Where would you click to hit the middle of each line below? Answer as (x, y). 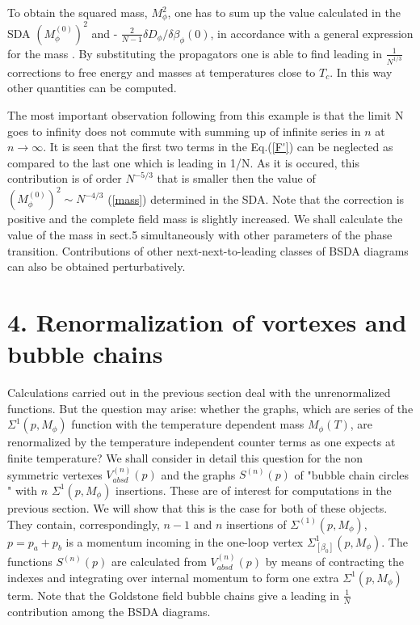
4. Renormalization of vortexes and (207, 322)
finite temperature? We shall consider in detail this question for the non (185, 457)
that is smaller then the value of (236, 178)
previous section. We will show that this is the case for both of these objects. (197, 507)
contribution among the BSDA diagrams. (109, 611)
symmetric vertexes (55, 474)
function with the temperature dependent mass (188, 424)
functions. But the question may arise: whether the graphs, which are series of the (210, 408)
